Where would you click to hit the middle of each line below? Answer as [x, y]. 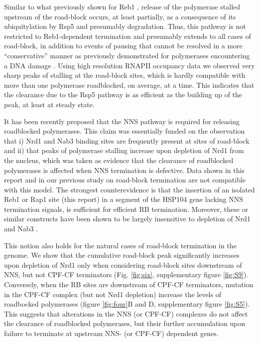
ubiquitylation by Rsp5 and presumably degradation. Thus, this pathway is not [125, 26]
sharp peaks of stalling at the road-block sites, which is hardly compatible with [125, 75]
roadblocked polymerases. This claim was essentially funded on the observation [125, 131]
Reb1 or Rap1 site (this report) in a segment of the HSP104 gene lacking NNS [124, 199]
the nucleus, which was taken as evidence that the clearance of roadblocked [119, 160]
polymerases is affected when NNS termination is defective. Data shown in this [124, 170]
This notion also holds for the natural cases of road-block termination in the [120, 245]
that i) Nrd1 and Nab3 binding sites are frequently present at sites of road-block [127, 140]
